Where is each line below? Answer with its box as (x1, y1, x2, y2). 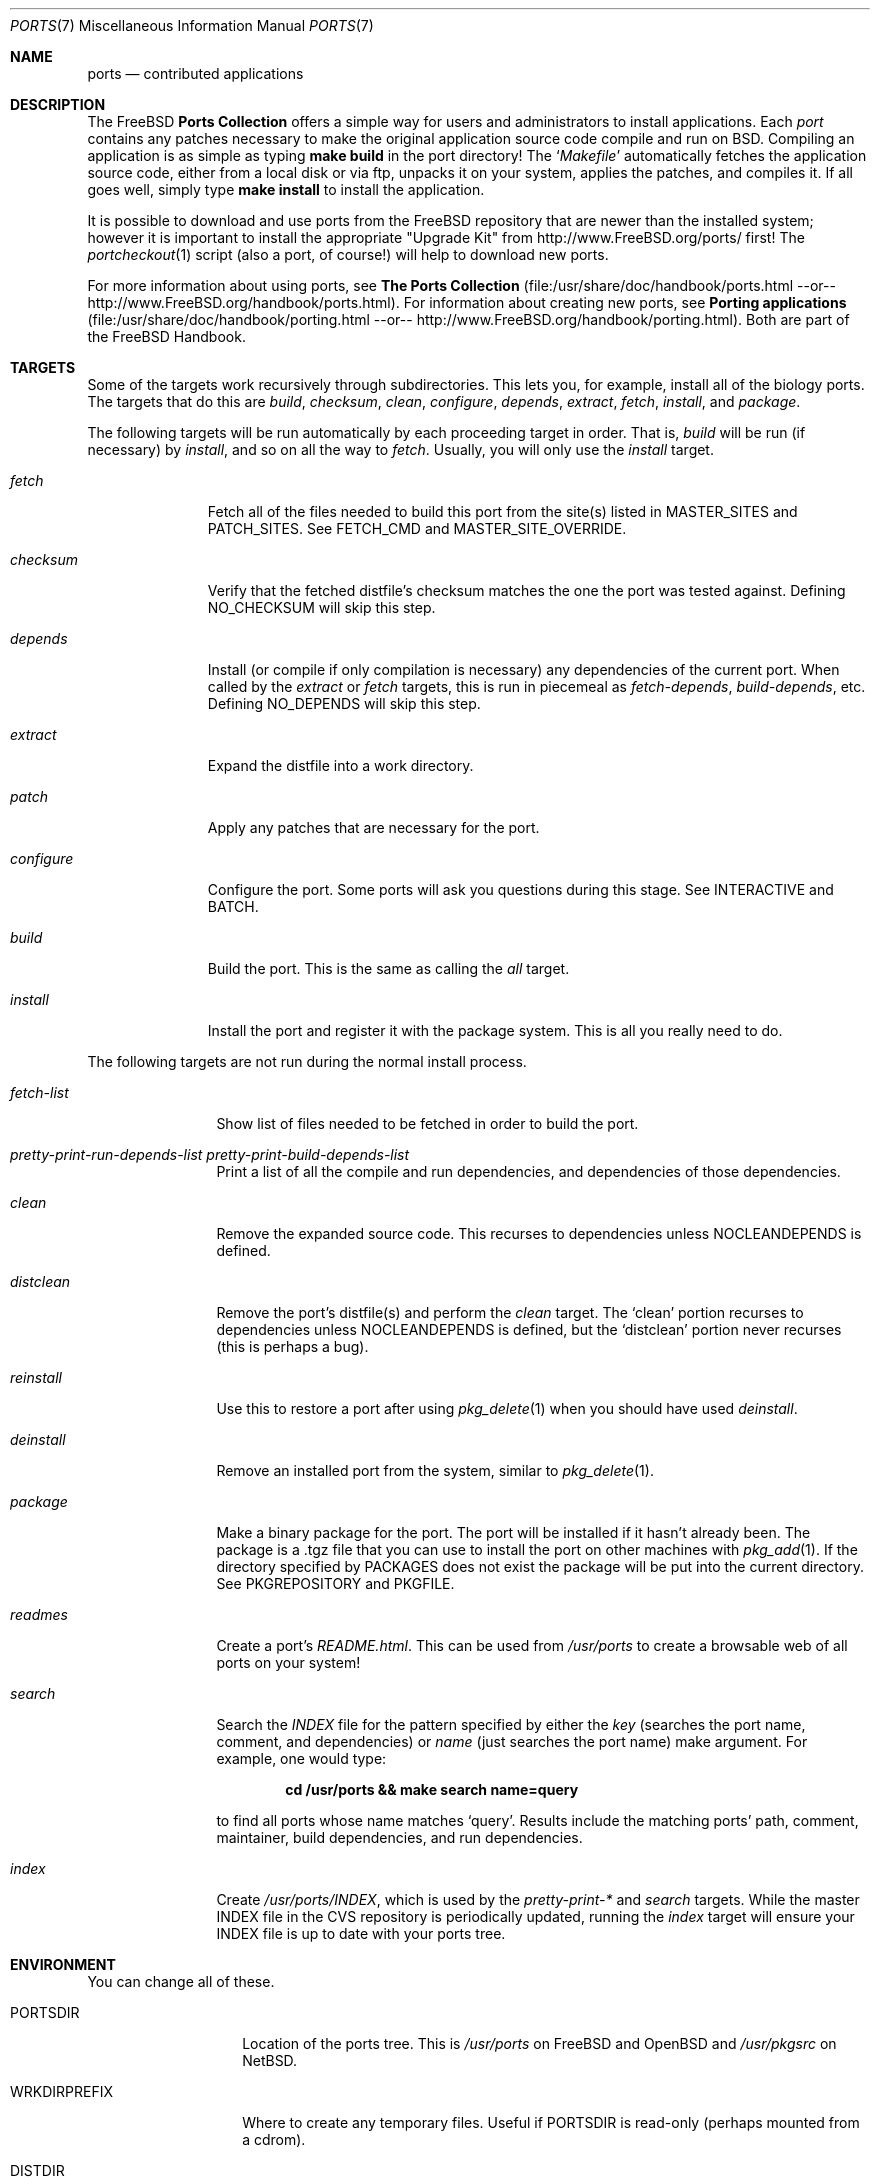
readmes (10, 1606, 68, 1623)
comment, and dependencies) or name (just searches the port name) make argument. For (216, 1733, 808, 1750)
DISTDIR (10, 2162, 65, 2179)
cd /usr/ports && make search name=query (285, 1781, 579, 1798)
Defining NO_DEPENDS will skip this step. (207, 695, 481, 712)
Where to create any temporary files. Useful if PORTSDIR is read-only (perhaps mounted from (242, 2114, 860, 2131)
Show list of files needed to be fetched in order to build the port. (216, 1115, 639, 1132)
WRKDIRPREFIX (10, 2083, 114, 2100)
